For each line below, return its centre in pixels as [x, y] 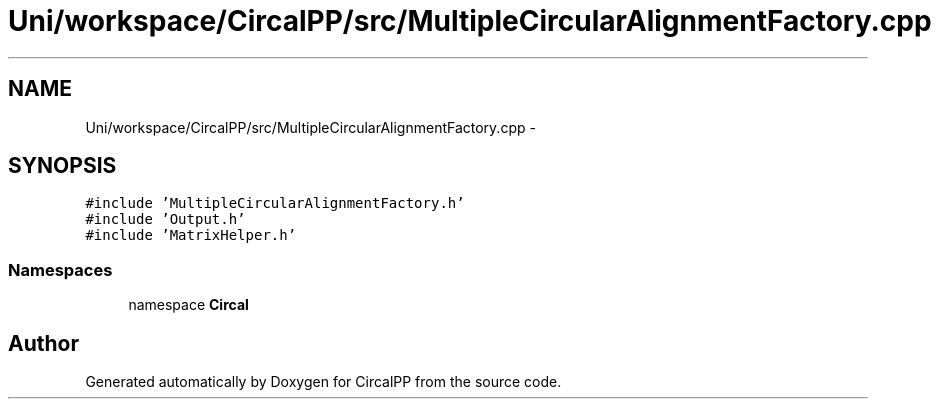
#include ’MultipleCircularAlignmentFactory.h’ [275, 203]
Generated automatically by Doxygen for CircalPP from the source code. [323, 382]
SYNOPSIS [62, 166]
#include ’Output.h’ [165, 219]
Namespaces [60, 269]
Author [43, 343]
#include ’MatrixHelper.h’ [191, 235]
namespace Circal [188, 305]
